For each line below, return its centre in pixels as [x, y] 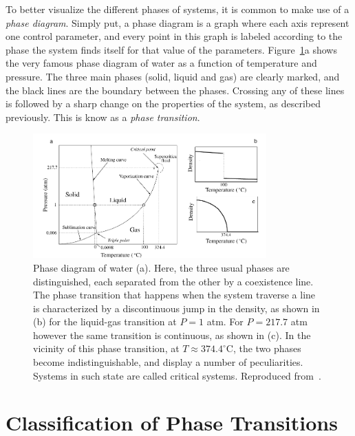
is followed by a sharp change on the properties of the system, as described [163, 103]
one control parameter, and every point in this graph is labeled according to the [174, 36]
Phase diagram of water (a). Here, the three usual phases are [161, 267]
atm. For [225, 321]
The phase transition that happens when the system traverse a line [174, 295]
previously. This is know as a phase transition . [103, 117]
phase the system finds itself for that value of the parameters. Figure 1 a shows [171, 49]
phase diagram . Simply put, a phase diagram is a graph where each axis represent [177, 22]
